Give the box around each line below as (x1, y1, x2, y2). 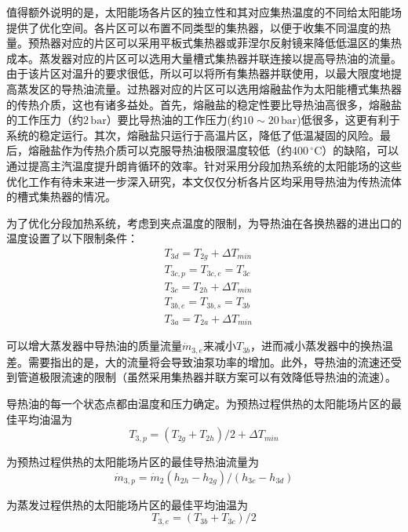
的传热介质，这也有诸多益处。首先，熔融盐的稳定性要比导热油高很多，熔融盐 (6, 96, 402, 112)
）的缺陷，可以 (322, 142, 399, 159)
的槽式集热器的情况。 (6, 188, 116, 205)
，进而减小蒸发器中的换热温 (250, 337, 394, 354)
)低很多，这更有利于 (297, 111, 400, 128)
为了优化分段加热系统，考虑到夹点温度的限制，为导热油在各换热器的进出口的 (6, 214, 402, 231)
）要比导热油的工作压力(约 (106, 111, 243, 128)
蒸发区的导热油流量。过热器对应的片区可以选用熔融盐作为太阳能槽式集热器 (16, 80, 402, 97)
